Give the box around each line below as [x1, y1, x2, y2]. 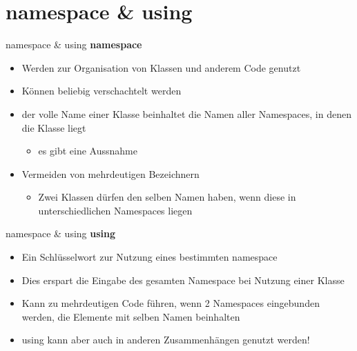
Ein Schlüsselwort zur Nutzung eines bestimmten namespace [21, 250, 278, 264]
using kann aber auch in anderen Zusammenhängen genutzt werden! [21, 332, 310, 347]
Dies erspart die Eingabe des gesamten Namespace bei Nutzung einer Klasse [21, 272, 345, 287]
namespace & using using [6, 226, 116, 241]
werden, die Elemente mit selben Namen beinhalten [21, 309, 240, 323]
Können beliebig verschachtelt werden [21, 83, 182, 98]
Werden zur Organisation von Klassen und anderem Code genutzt [21, 60, 301, 74]
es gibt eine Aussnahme [38, 143, 137, 158]
